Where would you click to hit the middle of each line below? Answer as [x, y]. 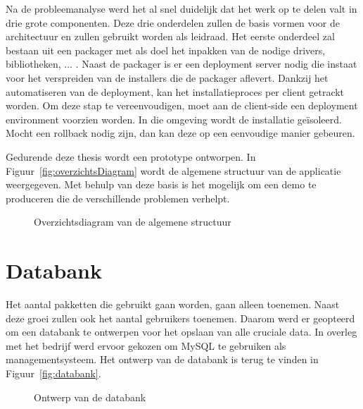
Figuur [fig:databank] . [53, 373]
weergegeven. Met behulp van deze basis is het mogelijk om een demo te [161, 184]
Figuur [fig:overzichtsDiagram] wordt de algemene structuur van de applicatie [173, 170]
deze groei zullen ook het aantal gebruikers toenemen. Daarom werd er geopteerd [180, 318]
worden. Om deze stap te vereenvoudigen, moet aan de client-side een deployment [182, 105]
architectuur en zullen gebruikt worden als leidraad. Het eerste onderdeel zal [170, 36]
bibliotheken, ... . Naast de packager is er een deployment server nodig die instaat [181, 64]
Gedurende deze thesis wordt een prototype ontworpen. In [131, 156]
